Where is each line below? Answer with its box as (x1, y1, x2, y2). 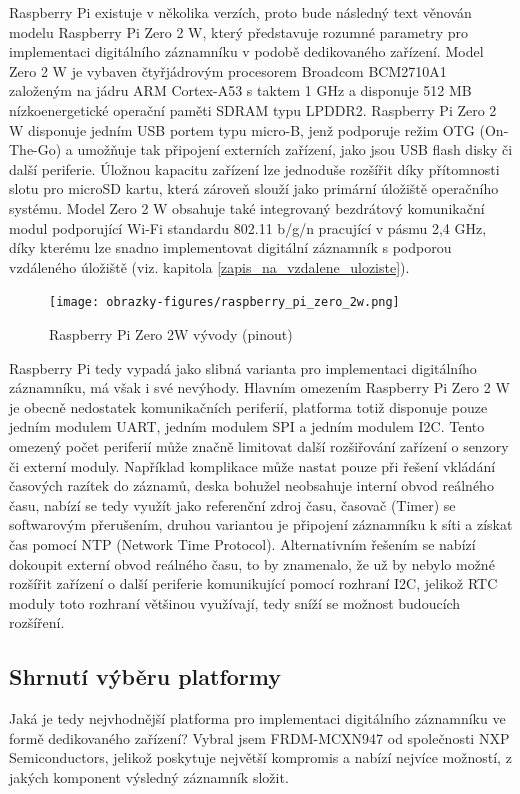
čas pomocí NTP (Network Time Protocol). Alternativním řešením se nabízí (9, 533, 476, 554)
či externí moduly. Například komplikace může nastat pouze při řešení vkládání (9, 455, 496, 476)
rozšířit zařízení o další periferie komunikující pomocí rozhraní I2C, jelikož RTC (9, 573, 498, 594)
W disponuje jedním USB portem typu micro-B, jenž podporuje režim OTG (9, 119, 475, 140)
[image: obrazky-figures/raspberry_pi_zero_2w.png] (49, 295, 400, 310)
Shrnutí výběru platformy (9, 661, 281, 692)
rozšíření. (9, 612, 65, 633)
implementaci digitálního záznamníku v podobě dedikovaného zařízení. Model (9, 41, 484, 62)
